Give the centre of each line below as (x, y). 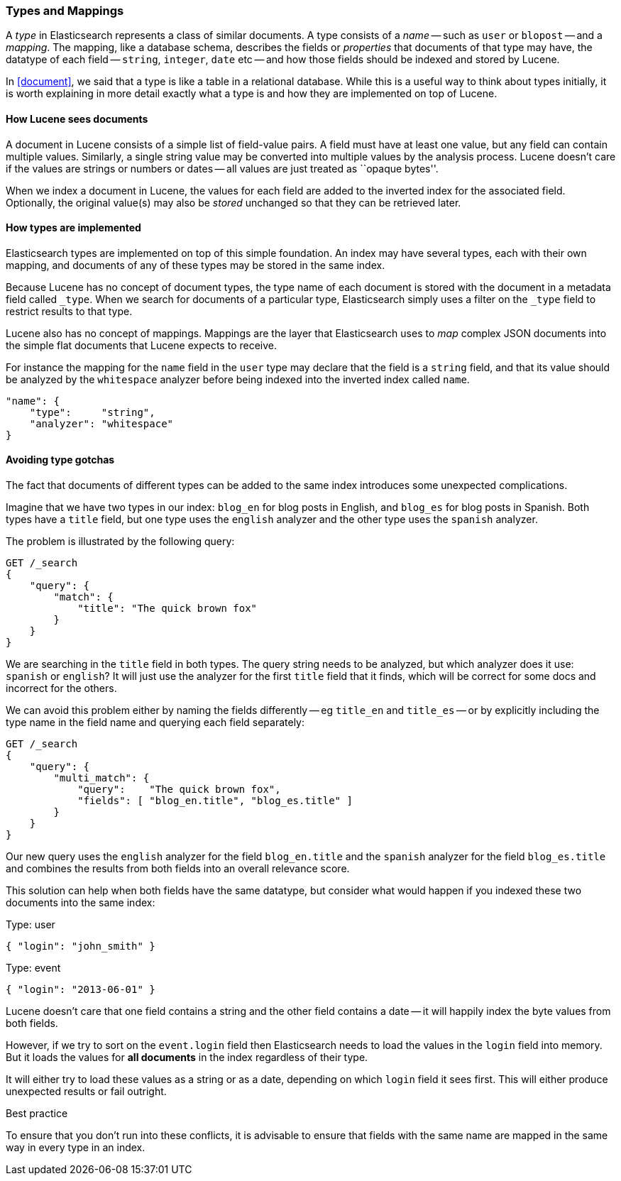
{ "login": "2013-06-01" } (81, 990)
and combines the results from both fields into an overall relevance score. (178, 869)
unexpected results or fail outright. (86, 1092)
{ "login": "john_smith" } (81, 946)
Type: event (33, 968)
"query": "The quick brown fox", (179, 790)
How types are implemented (73, 228)
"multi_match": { (101, 778)
